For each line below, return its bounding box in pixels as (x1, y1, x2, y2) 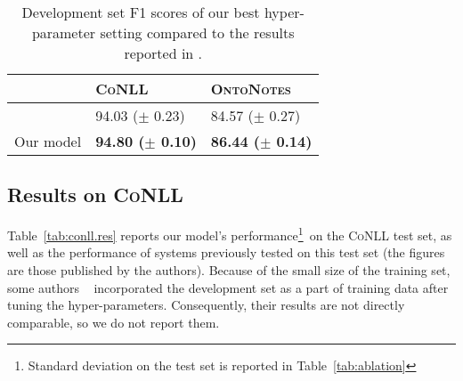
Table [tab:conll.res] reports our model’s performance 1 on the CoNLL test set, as (7, 223, 452, 244)
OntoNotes (210, 78, 291, 99)
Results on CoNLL (7, 181, 183, 208)
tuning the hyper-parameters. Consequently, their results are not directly (7, 296, 405, 314)
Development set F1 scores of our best (21, 2, 260, 22)
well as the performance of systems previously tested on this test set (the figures (7, 243, 445, 262)
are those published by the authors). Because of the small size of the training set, (7, 261, 451, 280)
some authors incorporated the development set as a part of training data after (7, 278, 449, 296)
